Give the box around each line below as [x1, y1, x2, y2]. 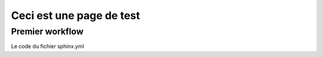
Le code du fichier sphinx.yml [11, 43, 84, 50]
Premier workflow [11, 26, 84, 37]
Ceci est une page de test [11, 9, 141, 22]
